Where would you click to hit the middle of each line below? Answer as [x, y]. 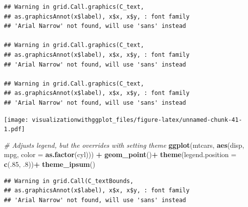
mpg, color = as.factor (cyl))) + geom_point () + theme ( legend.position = [120, 154]
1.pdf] [14, 129]
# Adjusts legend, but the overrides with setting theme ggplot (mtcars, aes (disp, [124, 145]
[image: [16, 120]
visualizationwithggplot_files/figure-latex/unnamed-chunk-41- [137, 120]
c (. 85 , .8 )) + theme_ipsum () [50, 164]
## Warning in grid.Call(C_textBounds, [69, 181]
